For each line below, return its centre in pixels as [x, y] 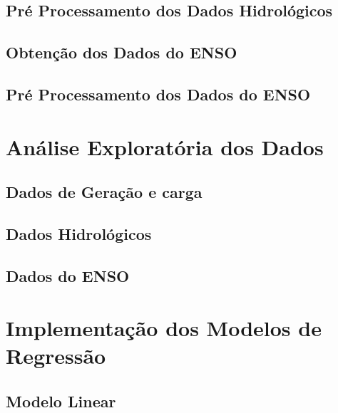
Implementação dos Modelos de [164, 328]
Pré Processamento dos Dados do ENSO [158, 94]
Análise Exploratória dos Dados [165, 146]
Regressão [56, 356]
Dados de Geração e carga [104, 192]
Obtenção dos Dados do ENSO [122, 52]
